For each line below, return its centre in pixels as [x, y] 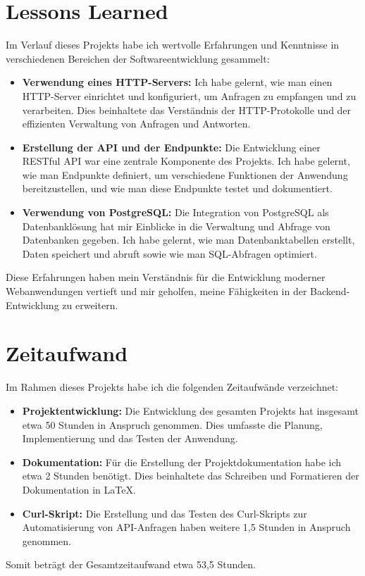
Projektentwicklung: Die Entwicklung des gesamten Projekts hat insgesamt [191, 410]
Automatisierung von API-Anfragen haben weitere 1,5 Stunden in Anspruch [186, 527]
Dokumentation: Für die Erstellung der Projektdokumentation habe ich [182, 462]
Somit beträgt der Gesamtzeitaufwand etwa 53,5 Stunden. [131, 564]
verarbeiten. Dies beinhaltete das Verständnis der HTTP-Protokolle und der [187, 109]
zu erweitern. [90, 305]
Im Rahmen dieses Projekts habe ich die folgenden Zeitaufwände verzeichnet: [172, 387]
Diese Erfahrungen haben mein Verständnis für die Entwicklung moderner [166, 277]
